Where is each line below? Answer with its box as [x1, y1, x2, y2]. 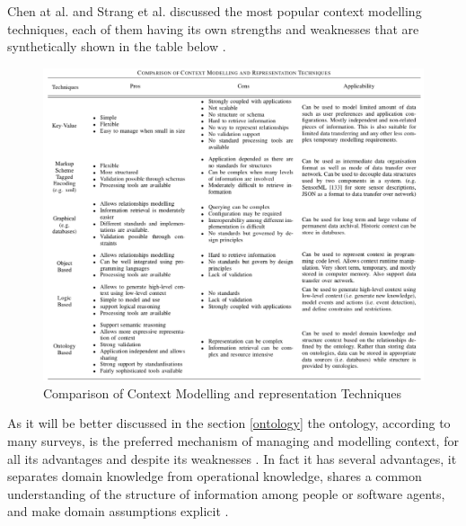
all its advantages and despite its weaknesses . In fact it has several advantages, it [7, 449, 457, 468]
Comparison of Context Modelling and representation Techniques [43, 383, 401, 402]
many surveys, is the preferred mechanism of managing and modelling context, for [7, 431, 459, 450]
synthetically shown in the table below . [7, 37, 226, 56]
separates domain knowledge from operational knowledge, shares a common [7, 467, 422, 486]
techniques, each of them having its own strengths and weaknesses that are [7, 19, 419, 38]
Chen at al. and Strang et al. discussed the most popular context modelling [7, 2, 422, 20]
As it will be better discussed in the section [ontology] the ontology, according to [7, 414, 451, 432]
